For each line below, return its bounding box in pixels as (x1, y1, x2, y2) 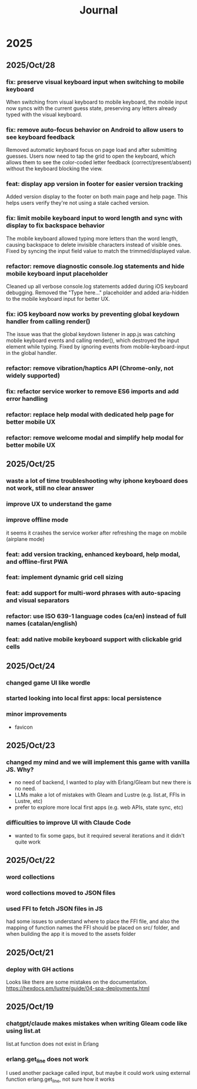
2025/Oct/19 (6, 1002, 54, 1012)
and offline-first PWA (6, 557, 69, 566)
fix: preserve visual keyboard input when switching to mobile (6, 78, 184, 86)
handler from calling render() (6, 317, 91, 326)
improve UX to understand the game (6, 500, 112, 508)
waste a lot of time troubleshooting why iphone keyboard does (6, 477, 188, 485)
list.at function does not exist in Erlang (6, 1040, 99, 1047)
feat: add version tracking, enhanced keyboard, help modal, (6, 550, 181, 558)
